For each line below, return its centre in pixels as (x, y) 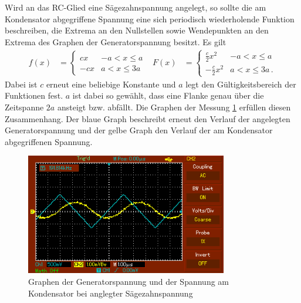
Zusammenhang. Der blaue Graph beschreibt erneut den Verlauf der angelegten (148, 118)
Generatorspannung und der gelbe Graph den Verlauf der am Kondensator (139, 130)
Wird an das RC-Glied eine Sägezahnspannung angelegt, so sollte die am (136, 7)
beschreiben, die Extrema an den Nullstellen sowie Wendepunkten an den (137, 30)
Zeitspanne (24, 107)
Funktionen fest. (34, 95)
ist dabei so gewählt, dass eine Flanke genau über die (168, 95)
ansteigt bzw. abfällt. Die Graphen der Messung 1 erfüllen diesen (174, 107)
